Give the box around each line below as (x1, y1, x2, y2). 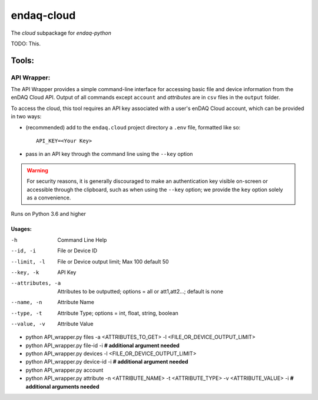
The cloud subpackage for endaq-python (11, 29, 111, 36)
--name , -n (11, 299, 42, 306)
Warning (26, 166, 48, 174)
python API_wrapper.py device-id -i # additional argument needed (25, 358, 188, 365)
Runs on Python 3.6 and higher (11, 211, 87, 218)
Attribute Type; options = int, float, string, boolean (57, 309, 179, 316)
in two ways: (11, 113, 42, 120)
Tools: (11, 55, 35, 65)
